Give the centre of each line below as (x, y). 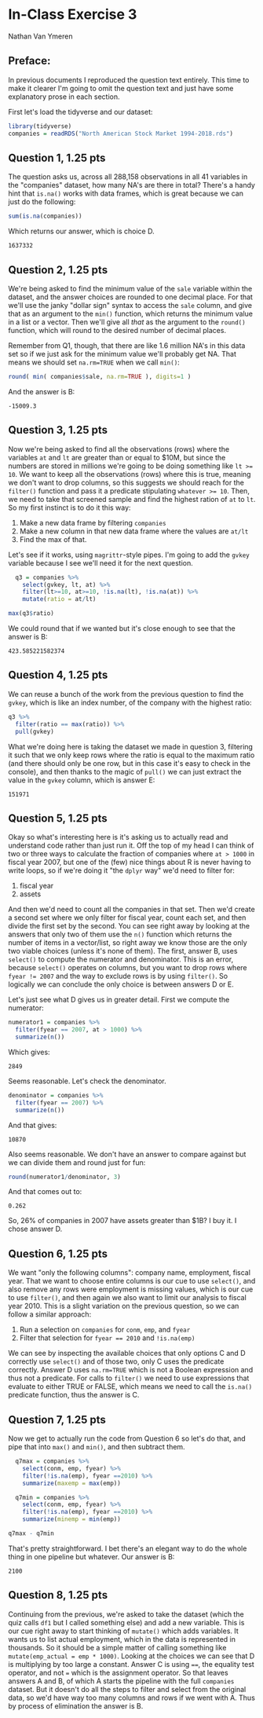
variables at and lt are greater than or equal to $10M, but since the (117, 457)
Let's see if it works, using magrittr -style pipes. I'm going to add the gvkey (129, 555)
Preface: (29, 61)
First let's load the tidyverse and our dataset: (80, 112)
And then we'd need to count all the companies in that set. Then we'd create (131, 910)
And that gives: (33, 1125)
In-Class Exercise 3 (73, 15)
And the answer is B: (42, 391)
